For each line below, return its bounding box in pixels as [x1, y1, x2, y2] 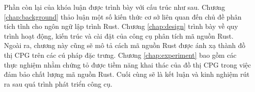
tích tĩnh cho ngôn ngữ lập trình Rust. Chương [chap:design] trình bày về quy [4, 21, 238, 31]
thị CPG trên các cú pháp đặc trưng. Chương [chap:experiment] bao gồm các [4, 49, 237, 60]
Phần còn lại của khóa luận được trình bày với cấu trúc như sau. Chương [4, 2, 225, 12]
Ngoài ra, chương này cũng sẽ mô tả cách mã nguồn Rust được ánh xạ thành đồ [4, 40, 246, 50]
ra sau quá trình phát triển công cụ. [4, 78, 113, 89]
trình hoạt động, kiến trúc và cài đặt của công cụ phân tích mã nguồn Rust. [4, 30, 234, 41]
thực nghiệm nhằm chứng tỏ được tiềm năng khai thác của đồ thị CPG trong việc [4, 59, 251, 69]
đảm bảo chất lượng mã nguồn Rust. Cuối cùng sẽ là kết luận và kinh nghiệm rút [4, 69, 250, 79]
